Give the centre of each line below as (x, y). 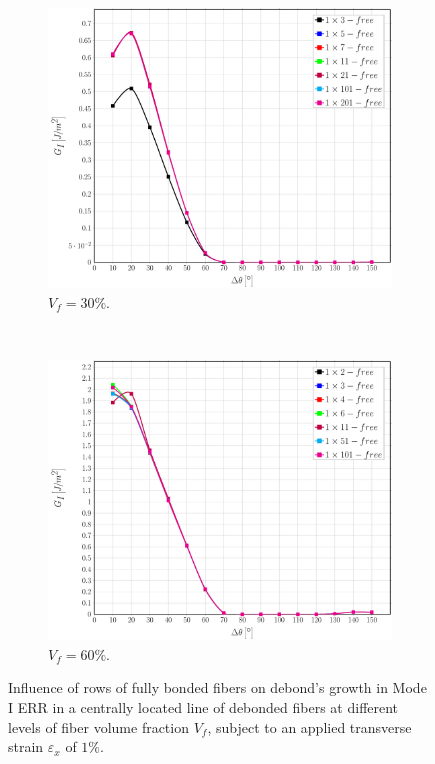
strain (26, 746)
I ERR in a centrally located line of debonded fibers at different (203, 706)
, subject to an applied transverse (309, 726)
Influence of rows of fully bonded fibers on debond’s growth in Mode (217, 687)
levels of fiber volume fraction (98, 726)
